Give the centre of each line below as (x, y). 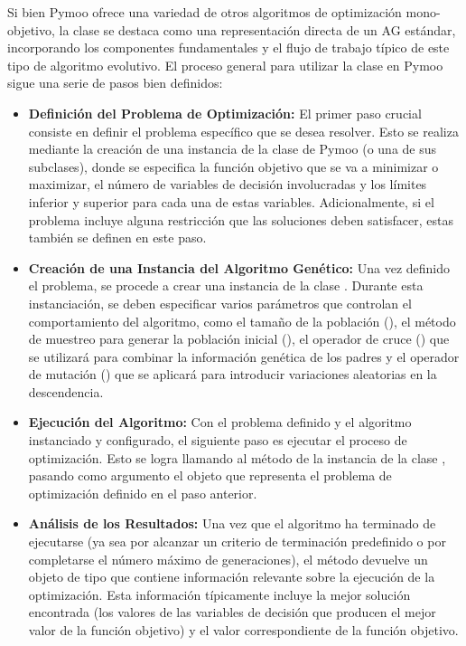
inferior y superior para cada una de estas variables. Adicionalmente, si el (231, 201)
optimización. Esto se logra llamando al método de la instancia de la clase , (237, 457)
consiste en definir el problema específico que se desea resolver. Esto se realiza (243, 131)
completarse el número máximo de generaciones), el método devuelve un (228, 559)
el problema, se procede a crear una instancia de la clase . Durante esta (226, 285)
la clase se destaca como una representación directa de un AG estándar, (257, 29)
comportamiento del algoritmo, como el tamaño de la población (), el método (242, 321)
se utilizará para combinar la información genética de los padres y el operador (244, 356)
